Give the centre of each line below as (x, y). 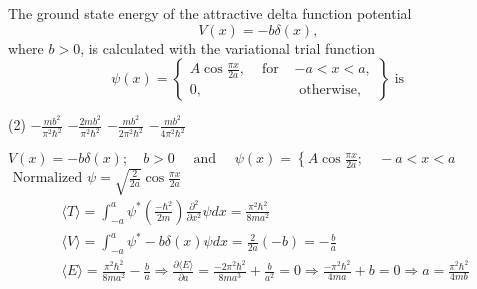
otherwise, (330, 89)
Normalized (47, 178)
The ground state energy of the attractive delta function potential (210, 13)
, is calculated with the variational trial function (228, 47)
